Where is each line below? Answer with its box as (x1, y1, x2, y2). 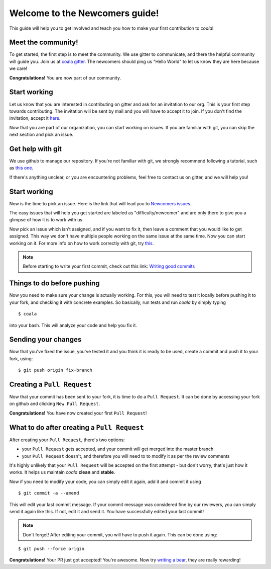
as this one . (9, 165, 34, 171)
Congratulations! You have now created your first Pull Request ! (9, 410, 147, 416)
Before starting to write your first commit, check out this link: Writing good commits (23, 263, 195, 269)
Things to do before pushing (9, 279, 100, 288)
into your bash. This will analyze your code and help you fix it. (9, 322, 138, 328)
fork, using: (9, 355, 33, 362)
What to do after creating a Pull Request (9, 423, 144, 432)
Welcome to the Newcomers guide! (9, 8, 159, 19)
